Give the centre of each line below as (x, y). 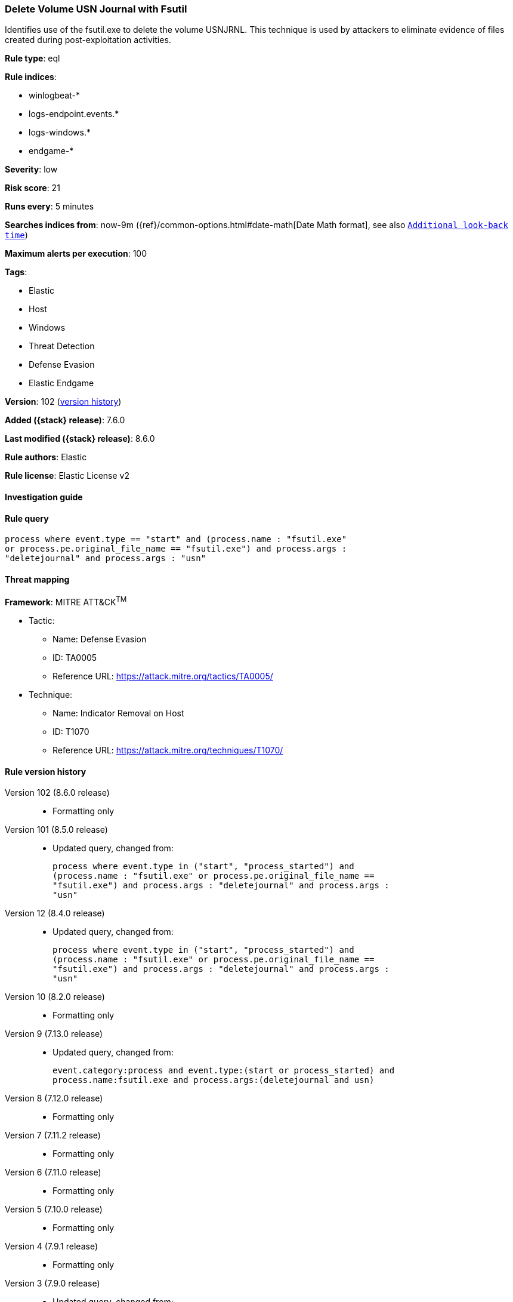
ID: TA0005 (75, 658)
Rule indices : (31, 77)
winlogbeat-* (54, 96)
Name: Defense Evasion (100, 639)
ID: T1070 (71, 732)
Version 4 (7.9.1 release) (51, 1246)
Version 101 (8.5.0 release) (56, 830)
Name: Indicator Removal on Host (118, 713)
